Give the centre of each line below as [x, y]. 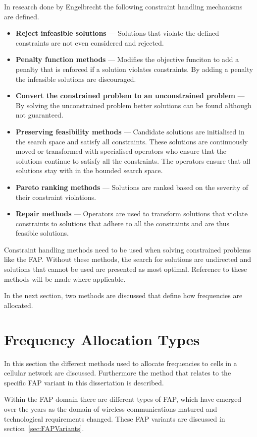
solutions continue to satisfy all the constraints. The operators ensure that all [133, 160]
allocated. [19, 305]
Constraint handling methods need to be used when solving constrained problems [128, 249]
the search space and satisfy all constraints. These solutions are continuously [132, 141]
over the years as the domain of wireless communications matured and [111, 408]
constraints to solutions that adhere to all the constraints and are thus [122, 223]
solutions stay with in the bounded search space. [89, 170]
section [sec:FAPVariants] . [44, 428]
